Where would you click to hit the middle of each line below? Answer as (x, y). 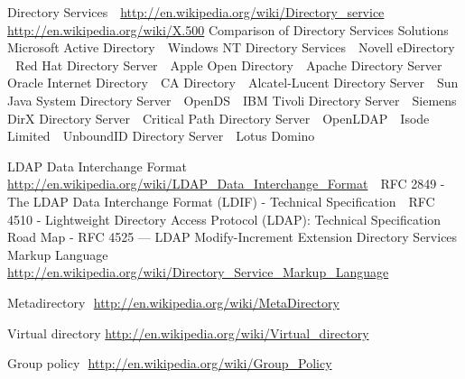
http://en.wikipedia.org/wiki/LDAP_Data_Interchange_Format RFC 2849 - (226, 184)
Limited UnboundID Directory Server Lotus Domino (161, 136)
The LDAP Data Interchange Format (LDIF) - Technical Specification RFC (221, 201)
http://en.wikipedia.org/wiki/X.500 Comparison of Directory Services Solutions (228, 29)
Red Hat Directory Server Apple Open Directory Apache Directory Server (229, 65)
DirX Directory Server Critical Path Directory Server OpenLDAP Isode (219, 118)
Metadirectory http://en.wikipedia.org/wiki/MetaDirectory (173, 302)
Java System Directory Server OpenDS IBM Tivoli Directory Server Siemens (232, 100)
